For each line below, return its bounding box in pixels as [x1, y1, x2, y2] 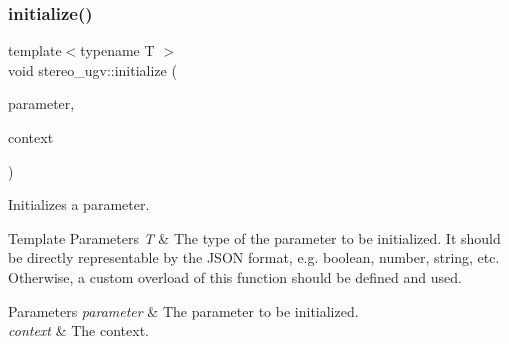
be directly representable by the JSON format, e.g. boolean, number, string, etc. [8, 247, 500, 268]
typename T [80, 40, 155, 61]
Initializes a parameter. [8, 194, 150, 215]
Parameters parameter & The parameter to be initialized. [8, 300, 359, 321]
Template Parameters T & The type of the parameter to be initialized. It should [8, 227, 501, 248]
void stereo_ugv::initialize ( [8, 59, 177, 80]
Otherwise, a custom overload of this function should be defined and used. [8, 266, 462, 287]
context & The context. [8, 320, 149, 341]
